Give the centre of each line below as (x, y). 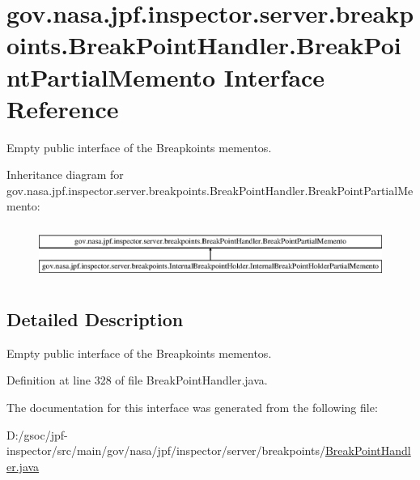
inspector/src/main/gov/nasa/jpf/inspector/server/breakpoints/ (166, 450)
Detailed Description (95, 319)
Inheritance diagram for (65, 174)
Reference (63, 108)
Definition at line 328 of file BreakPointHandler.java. (137, 380)
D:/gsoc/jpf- (37, 434)
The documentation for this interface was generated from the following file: (192, 408)
